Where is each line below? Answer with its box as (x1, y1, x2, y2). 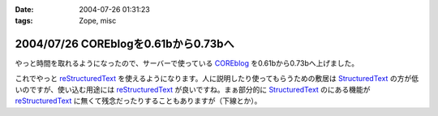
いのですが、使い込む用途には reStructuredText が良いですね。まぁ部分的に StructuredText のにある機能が (15, 85, 371, 95)
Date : (15, 5, 34, 14)
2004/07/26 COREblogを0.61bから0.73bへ (15, 37, 234, 51)
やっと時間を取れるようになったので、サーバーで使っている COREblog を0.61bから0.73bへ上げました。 (15, 58, 359, 68)
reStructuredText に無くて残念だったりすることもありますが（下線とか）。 (15, 96, 262, 105)
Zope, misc (79, 16, 117, 26)
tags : (15, 16, 33, 26)
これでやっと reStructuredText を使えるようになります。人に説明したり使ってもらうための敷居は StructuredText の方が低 (15, 73, 419, 83)
